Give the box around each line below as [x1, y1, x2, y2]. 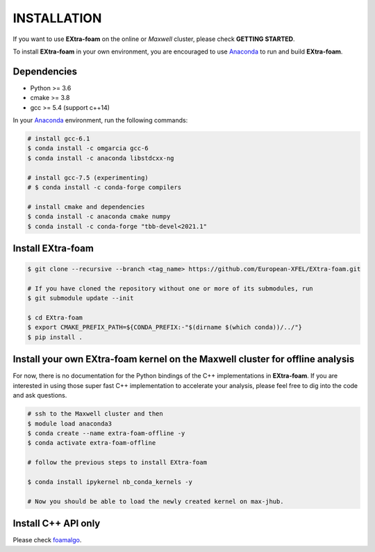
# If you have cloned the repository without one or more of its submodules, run [27, 284, 314, 292]
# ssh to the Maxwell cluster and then [27, 410, 163, 418]
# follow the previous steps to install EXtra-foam [27, 459, 208, 466]
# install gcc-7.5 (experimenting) [27, 174, 149, 181]
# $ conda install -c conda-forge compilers [27, 183, 182, 191]
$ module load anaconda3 [27, 419, 112, 428]
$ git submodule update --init [27, 294, 135, 302]
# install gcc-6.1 [27, 135, 90, 143]
